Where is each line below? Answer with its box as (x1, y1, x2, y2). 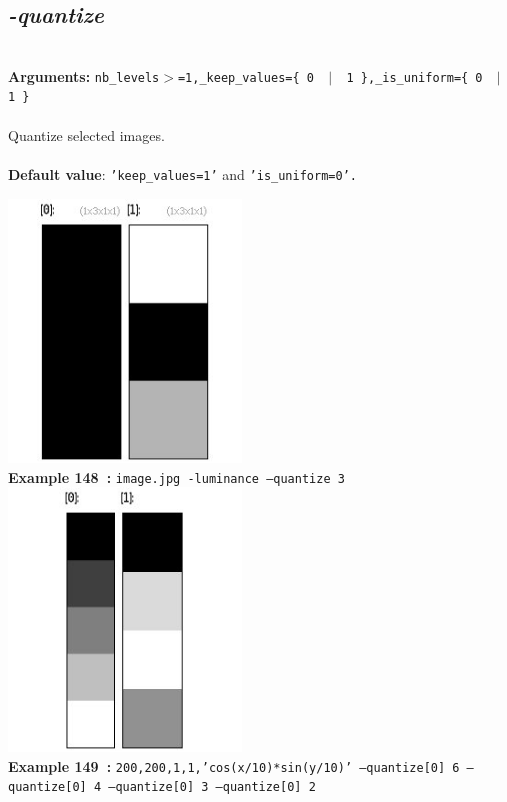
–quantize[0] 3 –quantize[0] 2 (108, 780, 316, 795)
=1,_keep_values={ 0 (177, 70, 314, 85)
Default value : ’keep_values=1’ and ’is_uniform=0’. (8, 163, 357, 184)
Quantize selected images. (8, 124, 165, 145)
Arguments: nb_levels (8, 65, 160, 86)
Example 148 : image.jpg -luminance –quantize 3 (8, 466, 345, 487)
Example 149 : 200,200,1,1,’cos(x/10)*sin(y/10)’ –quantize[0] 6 (8, 755, 460, 776)
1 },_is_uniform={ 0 (346, 70, 483, 85)
